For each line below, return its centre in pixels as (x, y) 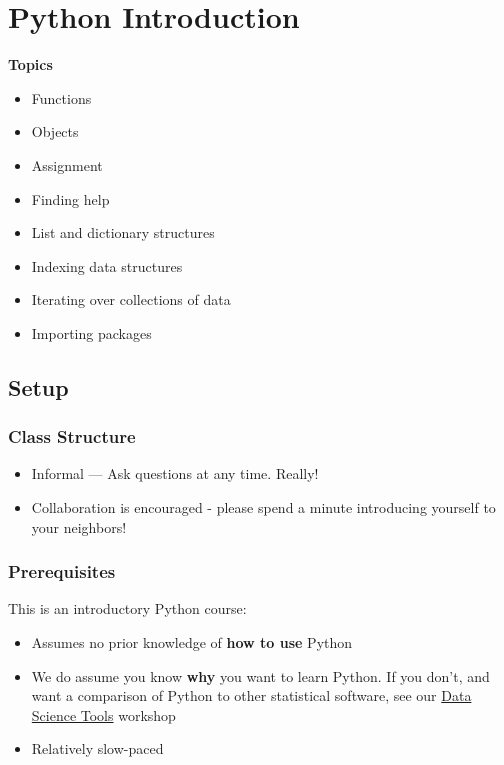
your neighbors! (79, 526)
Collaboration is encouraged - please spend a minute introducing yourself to (263, 507)
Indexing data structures (107, 265)
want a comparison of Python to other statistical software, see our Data (251, 695)
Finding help (70, 198)
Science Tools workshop (103, 714)
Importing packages (91, 332)
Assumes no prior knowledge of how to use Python (192, 642)
